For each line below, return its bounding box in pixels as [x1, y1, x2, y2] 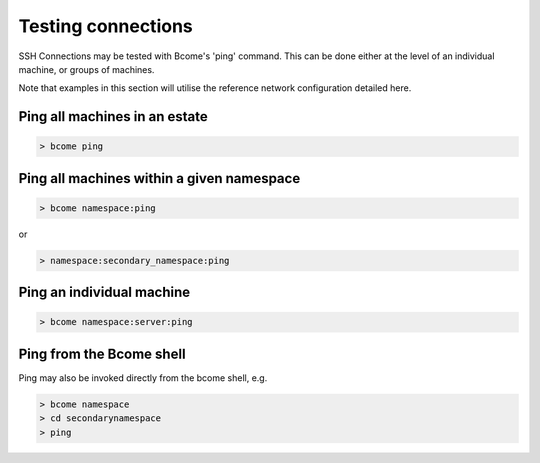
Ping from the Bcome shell [18, 345, 186, 362]
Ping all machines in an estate [18, 108, 209, 125]
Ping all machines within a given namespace [18, 170, 301, 187]
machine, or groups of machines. [18, 63, 155, 75]
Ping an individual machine [18, 284, 191, 301]
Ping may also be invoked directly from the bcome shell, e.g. [18, 371, 268, 384]
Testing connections [18, 15, 194, 37]
